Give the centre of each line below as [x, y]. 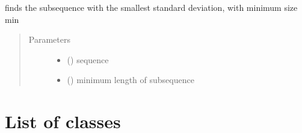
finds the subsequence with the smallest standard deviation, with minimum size [151, 7]
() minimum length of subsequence [131, 80]
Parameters [49, 39]
